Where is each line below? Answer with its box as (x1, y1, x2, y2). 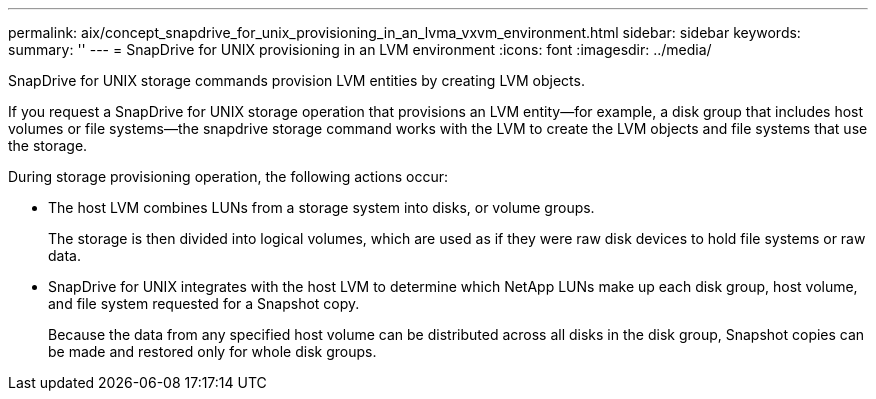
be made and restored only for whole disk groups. (48, 343, 377, 360)
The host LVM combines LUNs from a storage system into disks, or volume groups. (48, 199, 595, 216)
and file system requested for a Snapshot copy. (48, 295, 360, 312)
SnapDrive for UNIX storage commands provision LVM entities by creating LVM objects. (8, 72, 585, 89)
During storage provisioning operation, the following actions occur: (8, 168, 448, 185)
